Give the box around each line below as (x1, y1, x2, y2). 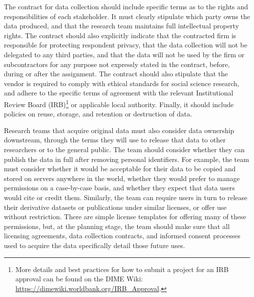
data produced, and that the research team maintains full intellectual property (4, 21, 239, 31)
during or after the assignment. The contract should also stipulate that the (4, 69, 228, 79)
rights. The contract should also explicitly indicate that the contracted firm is (4, 30, 236, 40)
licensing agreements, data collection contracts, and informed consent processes (4, 230, 241, 241)
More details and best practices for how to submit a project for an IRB (15, 264, 229, 274)
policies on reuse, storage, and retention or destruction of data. (4, 109, 192, 119)
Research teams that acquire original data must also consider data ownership (4, 125, 234, 135)
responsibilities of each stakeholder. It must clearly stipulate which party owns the (4, 11, 250, 21)
